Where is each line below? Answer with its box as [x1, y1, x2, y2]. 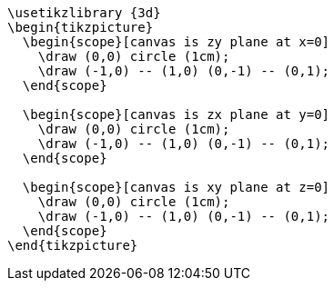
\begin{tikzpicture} [7, 20, 154, 35]
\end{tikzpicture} [7, 238, 138, 253]
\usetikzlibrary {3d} [7, 5, 161, 20]
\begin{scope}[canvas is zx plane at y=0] [22, 107, 330, 122]
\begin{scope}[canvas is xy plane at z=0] [22, 180, 330, 194]
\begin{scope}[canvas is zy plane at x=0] [22, 35, 330, 49]
